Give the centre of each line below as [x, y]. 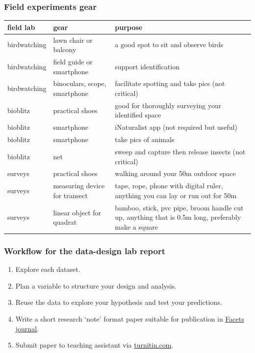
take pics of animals [145, 139]
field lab [21, 27]
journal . [27, 328]
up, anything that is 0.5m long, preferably [178, 217]
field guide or [73, 61]
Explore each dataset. [48, 269]
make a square [136, 226]
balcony [65, 49]
